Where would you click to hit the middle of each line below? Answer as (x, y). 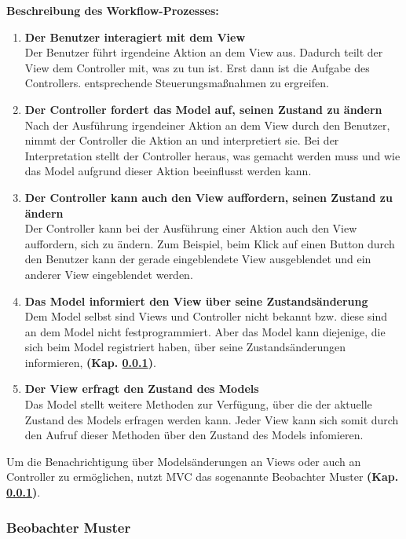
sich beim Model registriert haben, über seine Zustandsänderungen (185, 347)
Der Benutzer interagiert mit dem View (135, 37)
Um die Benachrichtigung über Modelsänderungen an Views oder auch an (184, 461)
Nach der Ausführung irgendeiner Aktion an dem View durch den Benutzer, (207, 125)
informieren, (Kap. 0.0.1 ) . (90, 362)
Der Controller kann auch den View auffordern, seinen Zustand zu (208, 197)
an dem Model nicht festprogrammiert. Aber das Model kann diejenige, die (205, 331)
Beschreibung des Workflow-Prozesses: (113, 10)
